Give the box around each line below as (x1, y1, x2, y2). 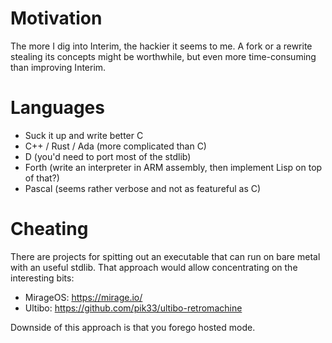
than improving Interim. (10, 61, 107, 73)
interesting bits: (10, 272, 75, 284)
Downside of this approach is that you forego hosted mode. (10, 321, 256, 333)
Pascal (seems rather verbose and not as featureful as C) (24, 182, 262, 194)
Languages (10, 97, 105, 119)
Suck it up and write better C (24, 129, 144, 141)
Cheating (10, 218, 89, 241)
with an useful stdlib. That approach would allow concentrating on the (10, 261, 298, 273)
